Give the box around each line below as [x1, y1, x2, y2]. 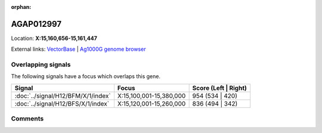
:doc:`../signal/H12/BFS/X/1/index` [14, 99, 110, 107]
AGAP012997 [11, 18, 62, 29]
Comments [11, 115, 44, 123]
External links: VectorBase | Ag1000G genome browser [11, 45, 146, 53]
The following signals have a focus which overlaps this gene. [11, 73, 161, 80]
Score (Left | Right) [192, 83, 247, 92]
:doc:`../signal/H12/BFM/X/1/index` [14, 91, 111, 100]
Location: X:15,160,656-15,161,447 [11, 35, 98, 42]
